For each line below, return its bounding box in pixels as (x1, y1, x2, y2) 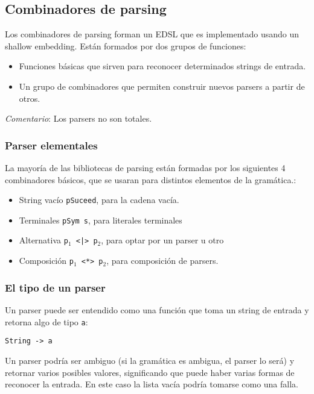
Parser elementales (5, 137, 98, 152)
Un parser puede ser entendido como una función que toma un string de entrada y (5, 304, 309, 316)
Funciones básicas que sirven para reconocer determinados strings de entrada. (19, 60, 306, 72)
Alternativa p (19, 234, 68, 246)
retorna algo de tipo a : (5, 315, 88, 328)
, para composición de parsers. (106, 254, 219, 267)
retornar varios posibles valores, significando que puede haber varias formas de (5, 366, 295, 378)
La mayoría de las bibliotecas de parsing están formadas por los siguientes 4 (5, 161, 286, 174)
